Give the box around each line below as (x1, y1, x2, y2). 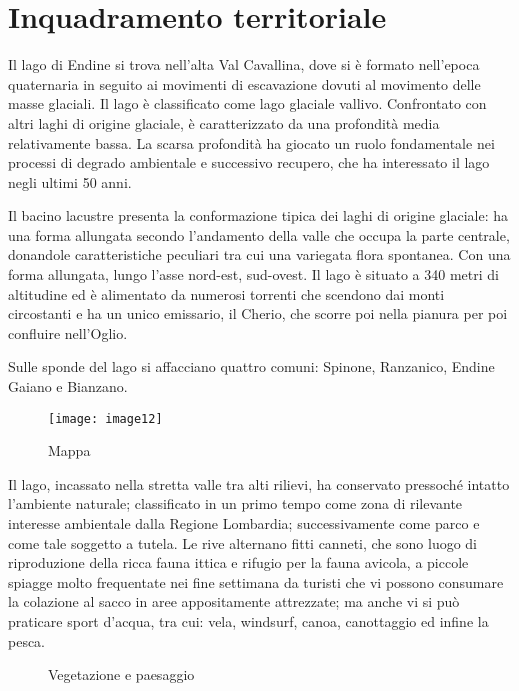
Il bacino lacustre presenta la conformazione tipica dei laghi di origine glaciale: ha (8, 205, 509, 226)
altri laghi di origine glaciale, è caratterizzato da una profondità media (8, 112, 440, 133)
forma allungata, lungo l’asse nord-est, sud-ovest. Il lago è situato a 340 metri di (8, 264, 499, 285)
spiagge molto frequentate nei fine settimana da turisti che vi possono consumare (8, 571, 504, 592)
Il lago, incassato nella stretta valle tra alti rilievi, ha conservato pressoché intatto (8, 473, 510, 494)
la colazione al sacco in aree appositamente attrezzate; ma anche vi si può (8, 591, 460, 612)
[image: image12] (48, 411, 163, 426)
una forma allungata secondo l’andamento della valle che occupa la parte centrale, (8, 224, 510, 245)
